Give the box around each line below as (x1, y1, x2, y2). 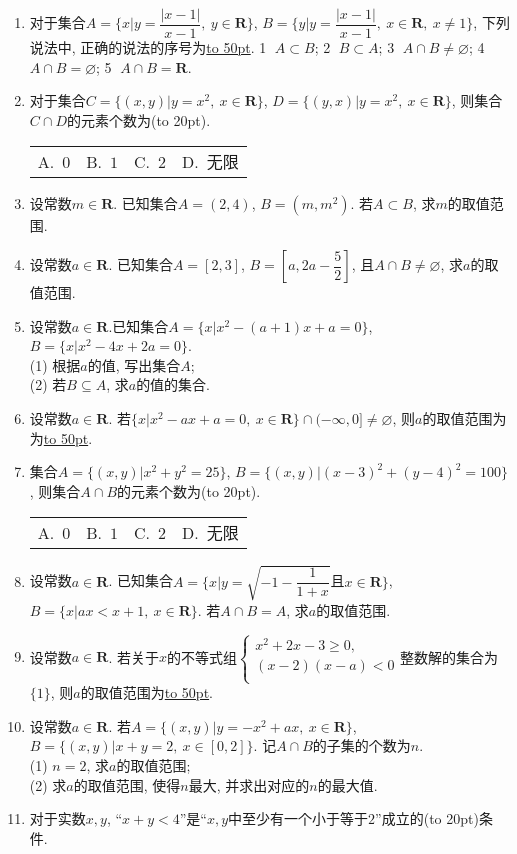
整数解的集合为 (400, 646, 499, 667)
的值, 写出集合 (87, 354, 181, 375)
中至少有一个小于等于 (228, 808, 369, 829)
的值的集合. (136, 374, 211, 395)
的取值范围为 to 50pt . (80, 682, 214, 703)
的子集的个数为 (312, 735, 411, 756)
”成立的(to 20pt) (375, 808, 479, 829)
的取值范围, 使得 (73, 774, 181, 795)
